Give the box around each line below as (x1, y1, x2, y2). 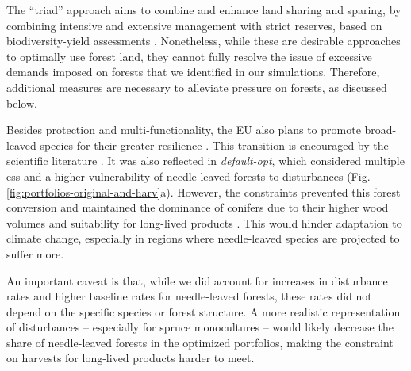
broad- (364, 121, 397, 138)
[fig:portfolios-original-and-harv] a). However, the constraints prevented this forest (6, 183, 401, 200)
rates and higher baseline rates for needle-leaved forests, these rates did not (6, 288, 372, 304)
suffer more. (6, 245, 64, 262)
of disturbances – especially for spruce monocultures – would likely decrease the (6, 319, 394, 335)
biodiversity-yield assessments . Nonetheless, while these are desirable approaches (6, 33, 401, 49)
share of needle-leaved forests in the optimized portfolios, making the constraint (6, 334, 394, 350)
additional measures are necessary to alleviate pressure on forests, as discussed (6, 78, 387, 95)
